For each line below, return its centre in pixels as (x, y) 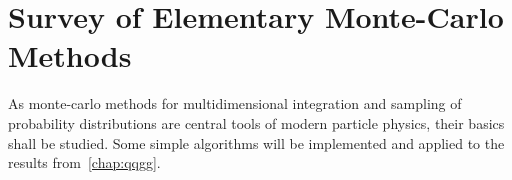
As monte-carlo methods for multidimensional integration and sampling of (235, 103)
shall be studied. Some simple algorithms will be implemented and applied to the (256, 142)
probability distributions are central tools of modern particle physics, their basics (256, 122)
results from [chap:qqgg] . (84, 162)
